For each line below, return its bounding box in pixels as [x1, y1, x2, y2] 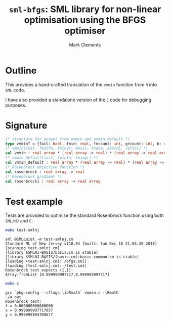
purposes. [5, 102, 27, 108]
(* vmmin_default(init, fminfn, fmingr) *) [5, 155, 99, 160]
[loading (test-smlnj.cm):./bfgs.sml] [5, 259, 87, 264]
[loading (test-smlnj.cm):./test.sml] [5, 263, 87, 268]
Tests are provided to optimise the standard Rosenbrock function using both [5, 212, 164, 218]
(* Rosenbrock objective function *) [5, 164, 85, 170]
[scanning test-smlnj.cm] [5, 246, 60, 251]
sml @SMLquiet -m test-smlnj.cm [5, 237, 73, 242]
